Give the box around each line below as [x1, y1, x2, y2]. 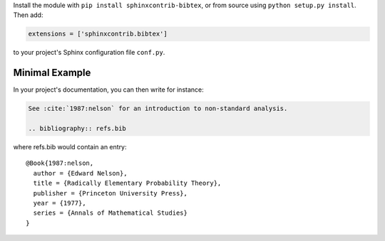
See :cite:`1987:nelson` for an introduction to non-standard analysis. [28, 105, 288, 113]
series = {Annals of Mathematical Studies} [33, 209, 188, 217]
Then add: [13, 11, 43, 19]
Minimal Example [13, 67, 91, 79]
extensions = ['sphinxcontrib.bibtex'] [28, 30, 168, 38]
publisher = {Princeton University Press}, [33, 189, 188, 197]
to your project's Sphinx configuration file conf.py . [13, 48, 165, 57]
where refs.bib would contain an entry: [13, 143, 128, 151]
